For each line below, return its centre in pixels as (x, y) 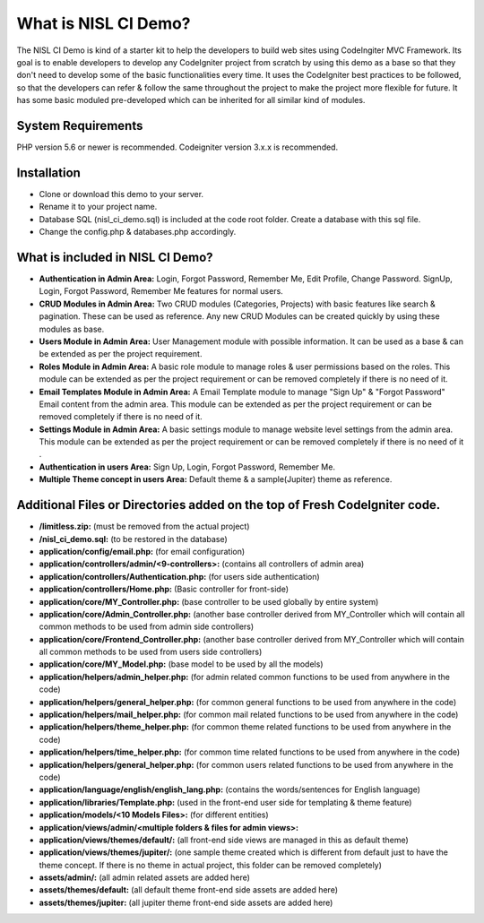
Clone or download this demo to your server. (121, 194)
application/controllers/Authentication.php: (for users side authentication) (179, 576)
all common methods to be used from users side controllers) (151, 652)
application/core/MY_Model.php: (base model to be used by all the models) (181, 664)
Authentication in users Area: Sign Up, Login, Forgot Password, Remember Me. (187, 467)
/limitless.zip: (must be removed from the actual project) (144, 526)
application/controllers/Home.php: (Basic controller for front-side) (164, 589)
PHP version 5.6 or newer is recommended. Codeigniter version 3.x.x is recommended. (177, 147)
